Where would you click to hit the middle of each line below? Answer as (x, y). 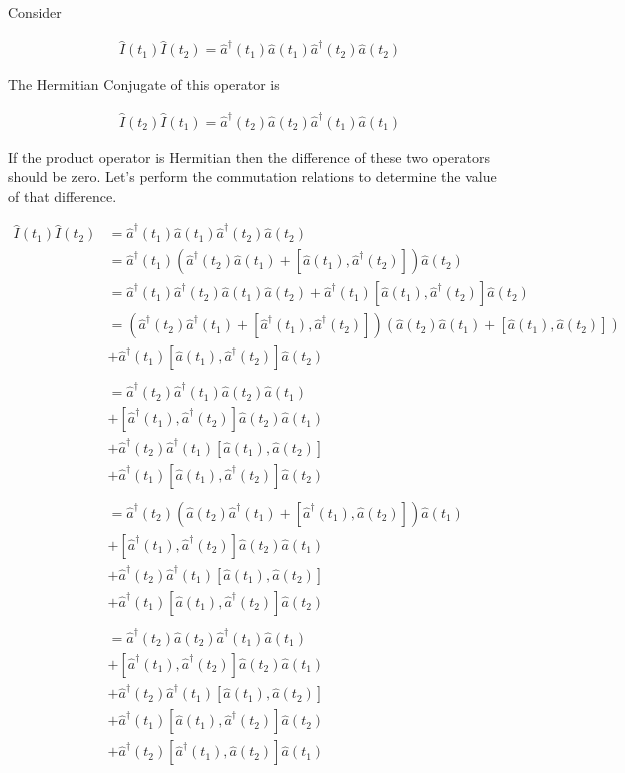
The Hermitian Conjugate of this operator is (144, 84)
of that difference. (62, 195)
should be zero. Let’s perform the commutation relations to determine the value (252, 176)
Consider (35, 12)
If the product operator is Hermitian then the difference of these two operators (249, 156)
